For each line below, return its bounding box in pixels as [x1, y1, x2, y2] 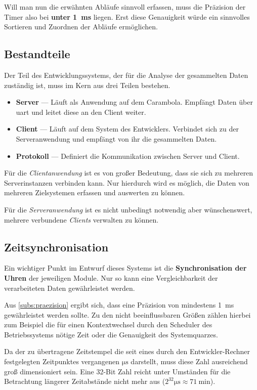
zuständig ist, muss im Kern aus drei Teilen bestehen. [4, 79, 170, 90]
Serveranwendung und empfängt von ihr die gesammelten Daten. [16, 133, 217, 144]
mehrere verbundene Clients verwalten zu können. [4, 214, 159, 225]
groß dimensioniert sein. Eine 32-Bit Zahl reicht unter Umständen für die [4, 366, 231, 376]
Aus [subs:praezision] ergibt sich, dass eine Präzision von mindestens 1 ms [4, 299, 234, 310]
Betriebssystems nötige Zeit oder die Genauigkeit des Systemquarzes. [4, 329, 218, 339]
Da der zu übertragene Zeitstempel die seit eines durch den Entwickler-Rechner [4, 346, 250, 357]
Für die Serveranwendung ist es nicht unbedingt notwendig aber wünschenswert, [4, 204, 252, 214]
